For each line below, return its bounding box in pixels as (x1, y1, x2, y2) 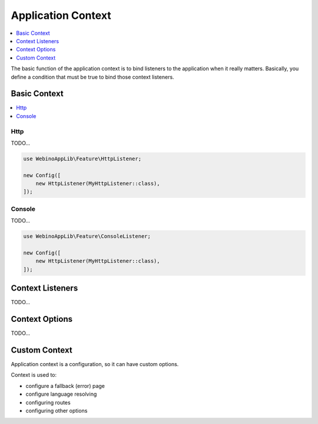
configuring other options (25, 407, 88, 415)
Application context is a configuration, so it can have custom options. (11, 361, 179, 368)
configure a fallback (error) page (25, 382, 105, 389)
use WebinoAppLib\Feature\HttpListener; (23, 155, 141, 162)
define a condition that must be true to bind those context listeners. (11, 73, 174, 80)
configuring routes (25, 399, 71, 406)
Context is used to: (11, 371, 57, 379)
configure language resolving (25, 390, 97, 398)
